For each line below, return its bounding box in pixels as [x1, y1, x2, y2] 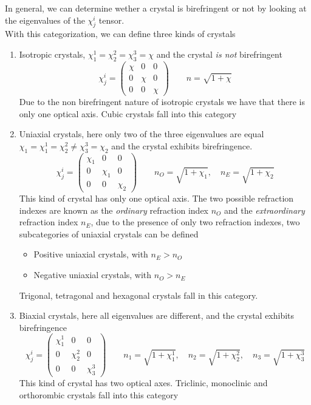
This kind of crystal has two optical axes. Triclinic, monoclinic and [19, 376, 268, 389]
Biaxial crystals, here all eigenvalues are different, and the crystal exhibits [19, 309, 295, 322]
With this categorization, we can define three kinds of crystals [5, 27, 236, 40]
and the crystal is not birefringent [156, 47, 282, 60]
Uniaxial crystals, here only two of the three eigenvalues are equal [19, 128, 264, 140]
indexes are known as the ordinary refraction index [19, 203, 209, 216]
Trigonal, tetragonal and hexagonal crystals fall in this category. [19, 288, 258, 301]
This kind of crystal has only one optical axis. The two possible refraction [19, 192, 294, 205]
